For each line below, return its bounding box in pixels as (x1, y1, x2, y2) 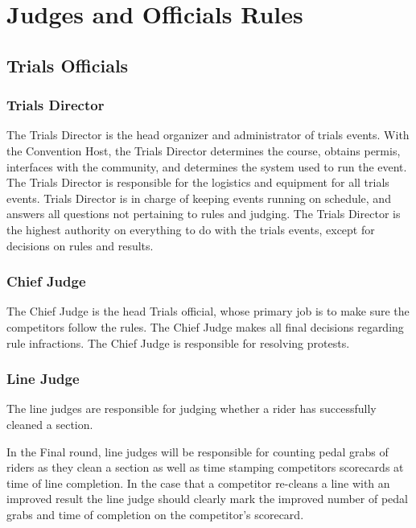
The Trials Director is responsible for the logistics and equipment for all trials (6, 174, 389, 191)
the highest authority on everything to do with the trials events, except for (6, 221, 375, 237)
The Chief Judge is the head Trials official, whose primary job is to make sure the (6, 303, 410, 320)
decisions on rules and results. (6, 237, 154, 254)
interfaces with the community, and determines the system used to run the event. (6, 158, 407, 175)
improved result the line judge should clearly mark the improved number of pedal (6, 490, 408, 507)
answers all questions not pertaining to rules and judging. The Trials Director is (6, 205, 401, 222)
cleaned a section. (6, 415, 93, 432)
